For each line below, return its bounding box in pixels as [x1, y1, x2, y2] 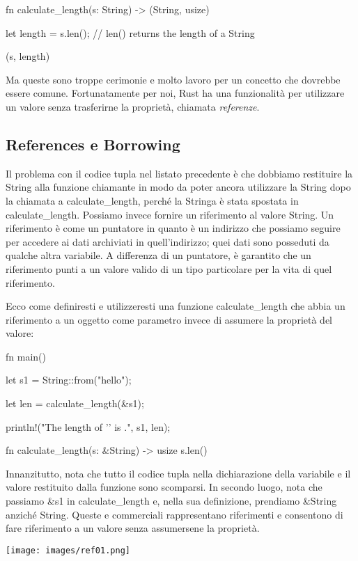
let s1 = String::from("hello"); [6, 372, 132, 387]
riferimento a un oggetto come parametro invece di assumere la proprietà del [6, 312, 332, 326]
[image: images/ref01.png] [6, 545, 130, 555]
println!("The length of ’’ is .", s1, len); [6, 419, 171, 434]
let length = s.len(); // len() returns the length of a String [6, 25, 255, 40]
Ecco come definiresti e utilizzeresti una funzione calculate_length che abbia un [6, 299, 345, 313]
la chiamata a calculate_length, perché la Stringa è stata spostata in [6, 193, 299, 207]
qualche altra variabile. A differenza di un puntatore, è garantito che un [6, 248, 311, 262]
